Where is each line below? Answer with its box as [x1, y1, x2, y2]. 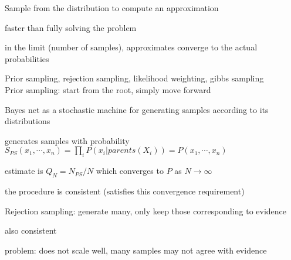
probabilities [5, 52, 49, 64]
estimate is [5, 165, 43, 177]
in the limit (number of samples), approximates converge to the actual [5, 41, 258, 53]
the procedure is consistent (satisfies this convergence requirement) [5, 184, 245, 197]
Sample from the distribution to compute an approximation [5, 2, 219, 13]
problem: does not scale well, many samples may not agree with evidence [5, 244, 267, 256]
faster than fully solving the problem [5, 21, 137, 33]
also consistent [5, 224, 57, 237]
